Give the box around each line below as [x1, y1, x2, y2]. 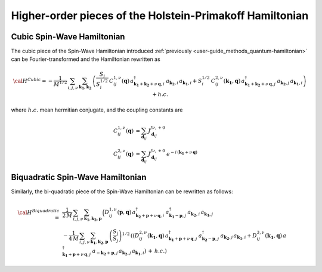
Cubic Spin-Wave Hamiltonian [11, 32, 125, 42]
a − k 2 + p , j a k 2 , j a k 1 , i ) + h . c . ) [92, 248, 167, 256]
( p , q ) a [117, 209, 136, 216]
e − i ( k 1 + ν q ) [166, 149, 198, 157]
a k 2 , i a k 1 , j [187, 209, 213, 218]
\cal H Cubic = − [13, 76, 53, 84]
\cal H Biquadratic [17, 208, 60, 216]
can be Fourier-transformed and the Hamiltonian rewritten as [11, 55, 160, 63]
